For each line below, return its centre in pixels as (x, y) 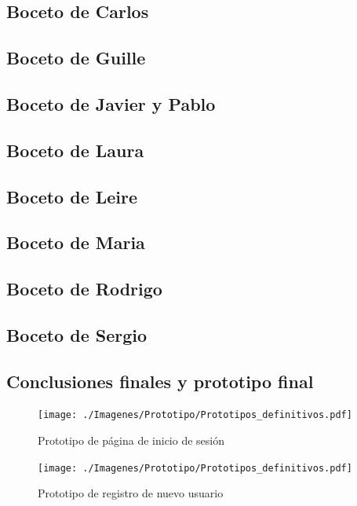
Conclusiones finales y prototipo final (160, 381)
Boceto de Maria (76, 242)
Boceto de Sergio (77, 334)
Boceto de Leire (72, 196)
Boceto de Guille (76, 58)
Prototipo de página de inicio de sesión (131, 440)
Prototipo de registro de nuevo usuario (131, 493)
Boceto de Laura (75, 150)
